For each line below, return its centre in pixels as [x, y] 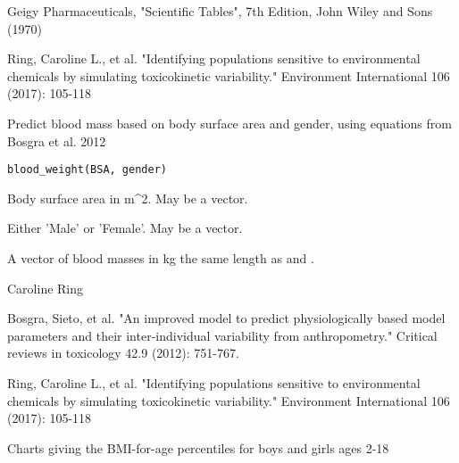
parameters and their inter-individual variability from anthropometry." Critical [222, 335]
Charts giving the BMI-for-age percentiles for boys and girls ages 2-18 [198, 447]
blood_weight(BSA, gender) [87, 170]
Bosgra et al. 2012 [57, 141]
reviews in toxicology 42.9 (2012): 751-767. [123, 353]
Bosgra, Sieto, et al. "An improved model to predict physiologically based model [226, 318]
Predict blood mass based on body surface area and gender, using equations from [229, 123]
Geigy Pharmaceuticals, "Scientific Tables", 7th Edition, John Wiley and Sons [220, 11]
